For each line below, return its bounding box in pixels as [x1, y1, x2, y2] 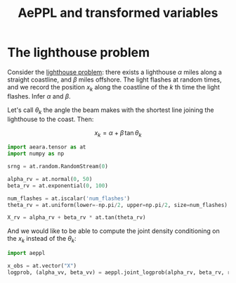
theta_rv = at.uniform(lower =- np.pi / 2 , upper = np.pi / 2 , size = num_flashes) [7, 201, 228, 208]
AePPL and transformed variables [18, 5, 218, 21]
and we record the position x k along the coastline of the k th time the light [7, 82, 220, 93]
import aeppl [7, 250, 46, 257]
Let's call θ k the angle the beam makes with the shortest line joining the [7, 106, 214, 115]
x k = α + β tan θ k [94, 128, 142, 139]
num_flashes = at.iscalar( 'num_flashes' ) [7, 195, 131, 202]
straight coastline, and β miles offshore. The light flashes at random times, [7, 75, 222, 84]
